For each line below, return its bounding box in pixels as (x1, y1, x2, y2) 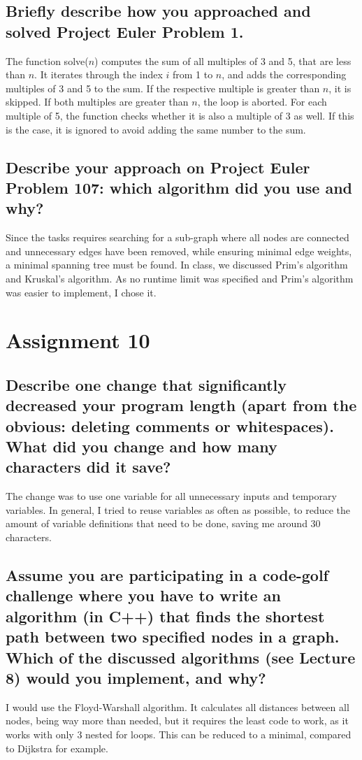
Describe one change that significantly (6, 373, 287, 395)
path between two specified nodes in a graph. (6, 626, 340, 647)
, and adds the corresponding (222, 67, 347, 82)
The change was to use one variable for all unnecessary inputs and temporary (6, 489, 337, 503)
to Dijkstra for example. (6, 740, 108, 755)
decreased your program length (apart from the (6, 394, 357, 416)
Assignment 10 (6, 326, 150, 354)
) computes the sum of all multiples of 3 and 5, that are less (94, 53, 352, 68)
